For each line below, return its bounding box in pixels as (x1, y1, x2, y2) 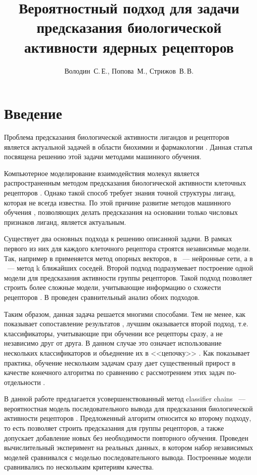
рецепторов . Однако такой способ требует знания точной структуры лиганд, (4, 188, 236, 197)
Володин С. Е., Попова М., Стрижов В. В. (64, 65, 194, 76)
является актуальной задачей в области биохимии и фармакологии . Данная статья (4, 141, 253, 152)
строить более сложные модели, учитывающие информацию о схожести (4, 282, 221, 292)
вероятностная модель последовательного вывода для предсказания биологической (4, 403, 253, 413)
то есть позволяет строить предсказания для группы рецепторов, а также (4, 423, 224, 433)
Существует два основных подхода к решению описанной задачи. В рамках (4, 233, 232, 244)
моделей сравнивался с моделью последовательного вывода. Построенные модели (4, 452, 252, 462)
